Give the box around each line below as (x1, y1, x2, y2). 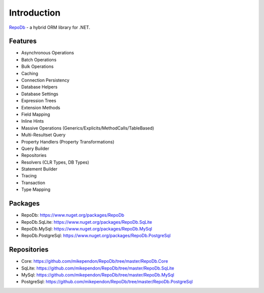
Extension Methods (21, 105, 61, 110)
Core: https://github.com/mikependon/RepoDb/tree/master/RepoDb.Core (21, 258, 168, 264)
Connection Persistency (21, 77, 69, 83)
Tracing (21, 173, 37, 179)
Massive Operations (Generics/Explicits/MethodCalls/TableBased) (21, 125, 154, 131)
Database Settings (21, 91, 59, 97)
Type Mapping (21, 187, 51, 192)
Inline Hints (21, 118, 44, 124)
